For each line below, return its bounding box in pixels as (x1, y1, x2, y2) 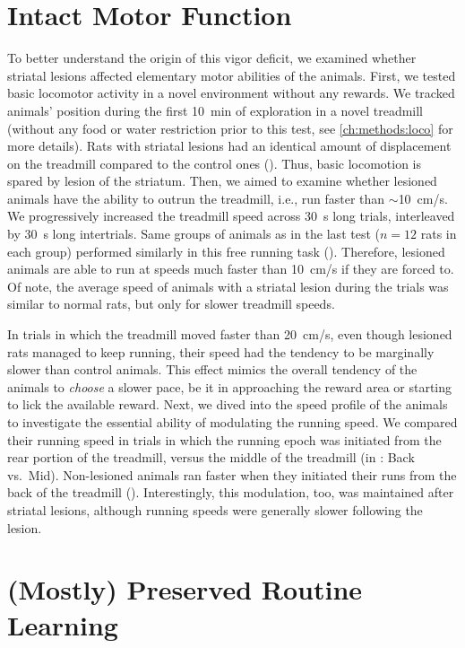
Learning (7, 606, 118, 643)
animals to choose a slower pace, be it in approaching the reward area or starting (7, 377, 452, 396)
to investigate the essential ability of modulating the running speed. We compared (7, 413, 458, 431)
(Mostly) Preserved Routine (7, 571, 363, 608)
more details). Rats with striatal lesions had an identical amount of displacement (7, 136, 452, 155)
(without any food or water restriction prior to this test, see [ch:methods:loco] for (7, 118, 453, 137)
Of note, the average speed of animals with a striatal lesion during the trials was (7, 276, 449, 295)
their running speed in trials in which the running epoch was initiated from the (7, 430, 442, 449)
